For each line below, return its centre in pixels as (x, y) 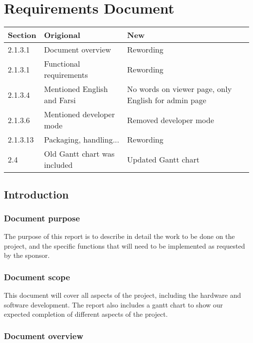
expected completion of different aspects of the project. (86, 314)
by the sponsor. (27, 255)
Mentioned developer (79, 114)
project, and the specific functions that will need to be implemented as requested (125, 245)
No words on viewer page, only (180, 89)
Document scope (37, 277)
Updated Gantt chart (163, 159)
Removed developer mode (171, 120)
